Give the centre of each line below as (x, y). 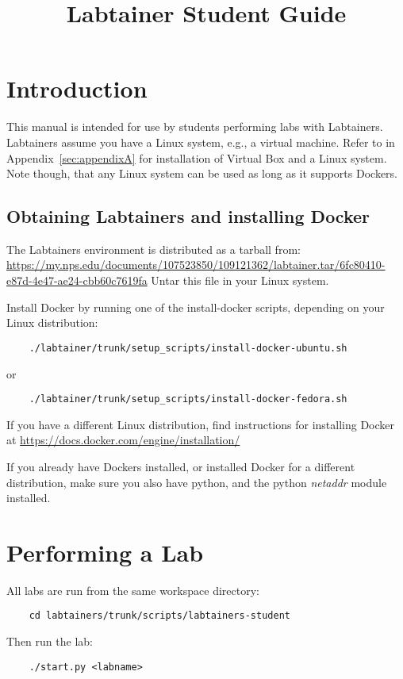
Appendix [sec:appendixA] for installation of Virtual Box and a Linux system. (197, 157)
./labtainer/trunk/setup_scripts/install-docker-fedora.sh (188, 399)
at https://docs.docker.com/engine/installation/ (123, 440)
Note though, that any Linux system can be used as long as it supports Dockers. (202, 173)
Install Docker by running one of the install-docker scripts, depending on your (196, 307)
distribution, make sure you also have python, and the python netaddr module (197, 482)
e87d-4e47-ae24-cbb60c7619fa (77, 280)
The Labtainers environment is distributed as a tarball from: (154, 249)
